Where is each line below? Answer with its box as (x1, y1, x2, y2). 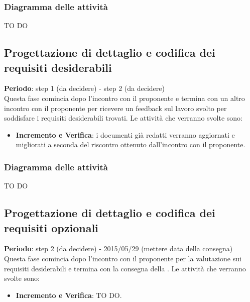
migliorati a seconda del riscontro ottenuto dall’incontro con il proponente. (16, 139, 245, 150)
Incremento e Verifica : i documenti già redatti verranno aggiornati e (16, 129, 235, 140)
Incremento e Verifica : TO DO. (16, 289, 122, 300)
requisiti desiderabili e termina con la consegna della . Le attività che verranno (4, 263, 246, 273)
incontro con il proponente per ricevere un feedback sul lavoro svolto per (4, 103, 227, 113)
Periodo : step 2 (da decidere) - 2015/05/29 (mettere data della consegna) (4, 243, 233, 254)
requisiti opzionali (4, 220, 98, 235)
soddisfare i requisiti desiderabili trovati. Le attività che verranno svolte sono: (4, 113, 242, 123)
